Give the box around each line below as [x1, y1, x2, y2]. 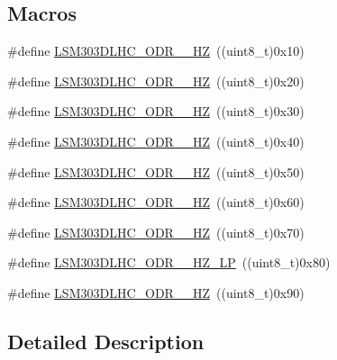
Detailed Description [7, 327, 205, 355]
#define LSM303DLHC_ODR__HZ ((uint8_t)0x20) [7, 71, 305, 90]
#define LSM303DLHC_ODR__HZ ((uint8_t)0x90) [7, 283, 305, 301]
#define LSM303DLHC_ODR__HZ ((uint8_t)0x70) [7, 222, 305, 241]
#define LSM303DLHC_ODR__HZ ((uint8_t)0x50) [7, 162, 305, 181]
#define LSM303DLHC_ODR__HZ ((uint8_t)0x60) [7, 193, 305, 211]
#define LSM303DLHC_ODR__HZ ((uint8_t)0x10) [7, 41, 305, 60]
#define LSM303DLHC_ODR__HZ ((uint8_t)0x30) [7, 102, 305, 121]
